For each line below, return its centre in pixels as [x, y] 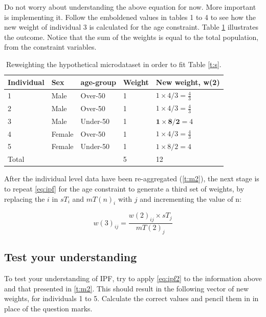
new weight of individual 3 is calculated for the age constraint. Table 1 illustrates [131, 27]
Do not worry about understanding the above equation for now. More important [130, 7]
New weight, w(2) [188, 82]
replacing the [25, 198]
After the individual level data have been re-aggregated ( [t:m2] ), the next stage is [132, 178]
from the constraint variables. [50, 47]
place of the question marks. [48, 309]
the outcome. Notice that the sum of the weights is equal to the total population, [131, 37]
